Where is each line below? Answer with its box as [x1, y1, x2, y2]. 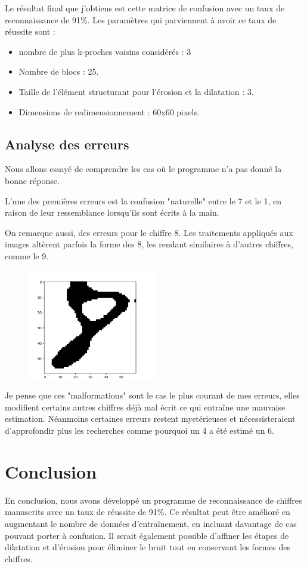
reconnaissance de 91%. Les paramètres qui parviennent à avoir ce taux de [5, 13, 277, 26]
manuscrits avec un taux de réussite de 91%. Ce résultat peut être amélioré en [5, 505, 290, 518]
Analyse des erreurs [5, 134, 129, 153]
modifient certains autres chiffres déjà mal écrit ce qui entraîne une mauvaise [5, 400, 286, 413]
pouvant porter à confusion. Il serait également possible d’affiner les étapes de [5, 529, 289, 541]
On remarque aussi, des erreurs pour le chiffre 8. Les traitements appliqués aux [5, 226, 293, 238]
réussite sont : [5, 25, 55, 38]
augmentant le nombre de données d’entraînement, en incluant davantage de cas [5, 517, 297, 529]
